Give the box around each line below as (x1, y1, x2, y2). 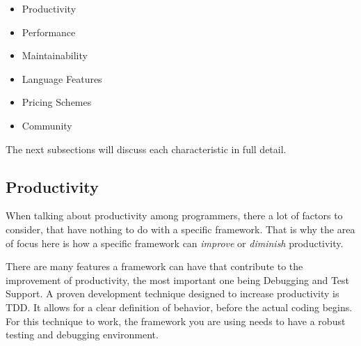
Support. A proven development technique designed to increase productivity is (6, 286, 339, 301)
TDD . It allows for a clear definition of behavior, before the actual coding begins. (6, 299, 353, 314)
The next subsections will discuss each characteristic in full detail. (6, 141, 287, 156)
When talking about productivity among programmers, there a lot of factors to (6, 208, 343, 223)
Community (22, 118, 72, 132)
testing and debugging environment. (6, 327, 159, 342)
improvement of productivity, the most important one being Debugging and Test (6, 272, 350, 287)
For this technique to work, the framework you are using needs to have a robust (6, 313, 346, 328)
